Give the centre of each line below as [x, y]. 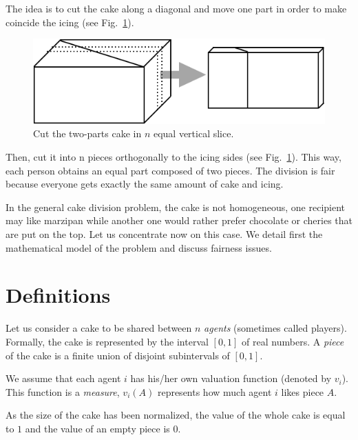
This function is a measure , [63, 391]
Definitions [58, 295]
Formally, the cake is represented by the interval [107, 341]
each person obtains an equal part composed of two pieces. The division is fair [170, 170]
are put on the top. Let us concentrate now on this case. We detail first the [164, 234]
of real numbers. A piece [293, 341]
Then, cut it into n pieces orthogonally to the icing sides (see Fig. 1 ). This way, [173, 157]
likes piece [303, 391]
